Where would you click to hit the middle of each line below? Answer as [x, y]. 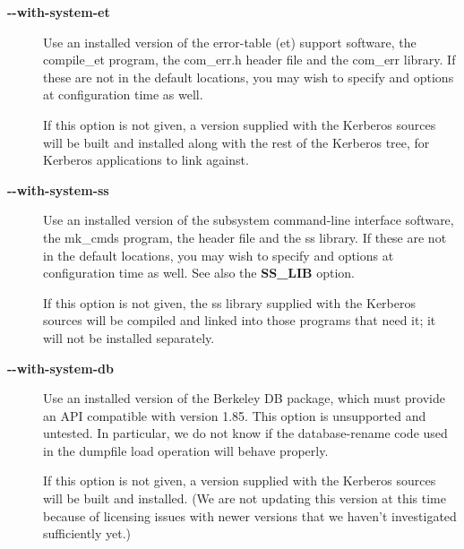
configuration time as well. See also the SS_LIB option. [199, 273]
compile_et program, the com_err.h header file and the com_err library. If [249, 60]
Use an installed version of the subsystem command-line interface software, [249, 220]
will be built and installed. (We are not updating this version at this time [245, 498]
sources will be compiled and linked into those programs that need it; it [240, 320]
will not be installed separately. [129, 337]
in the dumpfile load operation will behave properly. [186, 450]
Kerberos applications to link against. [146, 160]
